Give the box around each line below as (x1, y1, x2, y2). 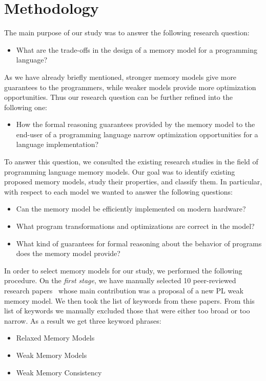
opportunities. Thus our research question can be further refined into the (4, 92, 233, 102)
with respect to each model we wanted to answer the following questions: (4, 186, 233, 197)
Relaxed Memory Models (16, 332, 95, 343)
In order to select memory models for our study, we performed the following (4, 265, 242, 276)
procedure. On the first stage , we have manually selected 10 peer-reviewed (4, 275, 236, 286)
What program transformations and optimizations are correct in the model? (16, 221, 255, 231)
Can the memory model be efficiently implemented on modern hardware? (16, 203, 246, 214)
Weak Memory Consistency (16, 367, 102, 377)
